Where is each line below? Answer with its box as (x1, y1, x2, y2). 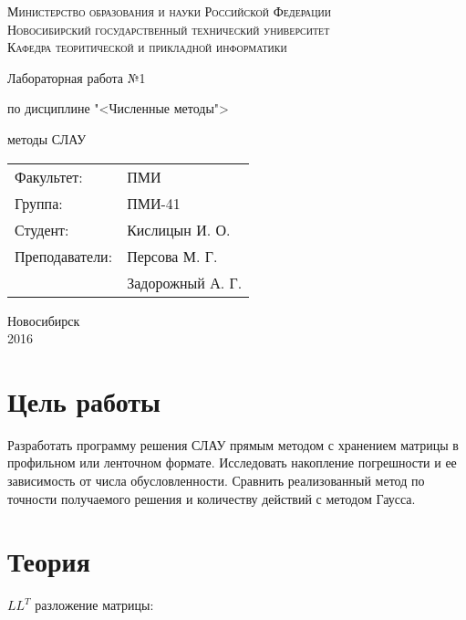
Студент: (15, 218, 69, 240)
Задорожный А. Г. (127, 271, 243, 293)
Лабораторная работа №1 (7, 68, 146, 87)
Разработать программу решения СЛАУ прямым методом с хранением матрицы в (7, 435, 459, 454)
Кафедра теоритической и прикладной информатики (7, 37, 287, 57)
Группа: (15, 192, 63, 214)
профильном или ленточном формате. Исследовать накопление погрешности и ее (7, 453, 457, 472)
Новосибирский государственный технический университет (7, 19, 330, 38)
